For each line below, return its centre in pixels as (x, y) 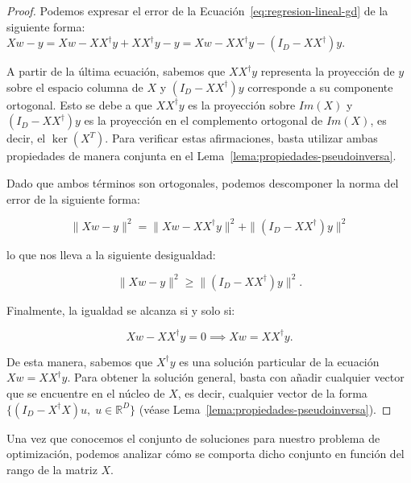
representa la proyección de (328, 71)
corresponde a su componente (320, 87)
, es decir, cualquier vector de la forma (272, 393)
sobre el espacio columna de (75, 87)
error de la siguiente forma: (73, 198)
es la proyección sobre (242, 104)
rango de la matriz (52, 469)
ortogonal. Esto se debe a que (79, 104)
